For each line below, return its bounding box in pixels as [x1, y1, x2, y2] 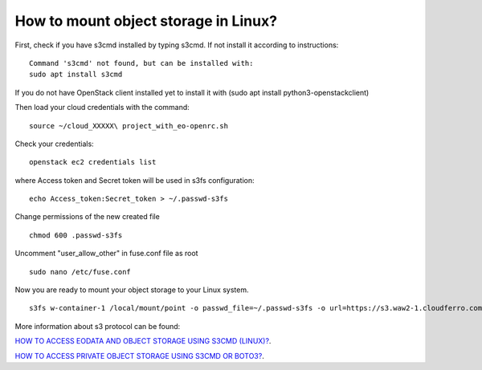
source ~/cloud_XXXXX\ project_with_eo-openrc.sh [29, 121, 229, 130]
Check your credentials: [14, 139, 94, 148]
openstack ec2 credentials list [29, 157, 157, 167]
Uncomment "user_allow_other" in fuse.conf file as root [14, 249, 198, 258]
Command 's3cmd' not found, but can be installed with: [29, 59, 254, 67]
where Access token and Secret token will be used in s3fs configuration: [14, 175, 255, 185]
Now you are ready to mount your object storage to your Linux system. [14, 285, 249, 295]
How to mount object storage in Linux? [14, 12, 277, 30]
